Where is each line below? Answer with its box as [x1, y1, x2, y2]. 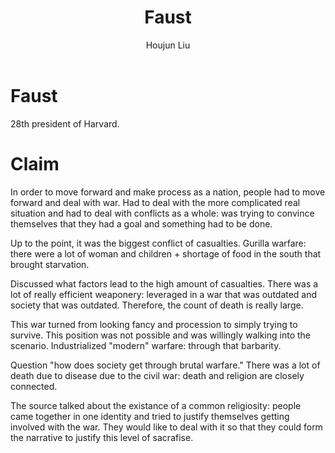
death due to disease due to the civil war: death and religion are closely [10, 369, 305, 381]
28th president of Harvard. [10, 117, 120, 130]
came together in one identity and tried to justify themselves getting [10, 410, 290, 422]
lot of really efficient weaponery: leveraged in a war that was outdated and [10, 288, 318, 300]
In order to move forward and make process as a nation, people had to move [10, 186, 326, 198]
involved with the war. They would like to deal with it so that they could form [10, 421, 323, 433]
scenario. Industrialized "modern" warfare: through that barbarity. [10, 339, 282, 351]
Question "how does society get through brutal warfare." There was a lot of [10, 359, 321, 371]
